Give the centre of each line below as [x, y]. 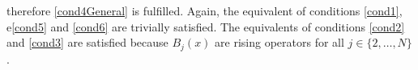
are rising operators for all [279, 42]
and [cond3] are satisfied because [87, 42]
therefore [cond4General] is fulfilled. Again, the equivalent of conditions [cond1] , [205, 10]
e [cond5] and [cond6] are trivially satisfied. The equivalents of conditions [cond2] [206, 26]
